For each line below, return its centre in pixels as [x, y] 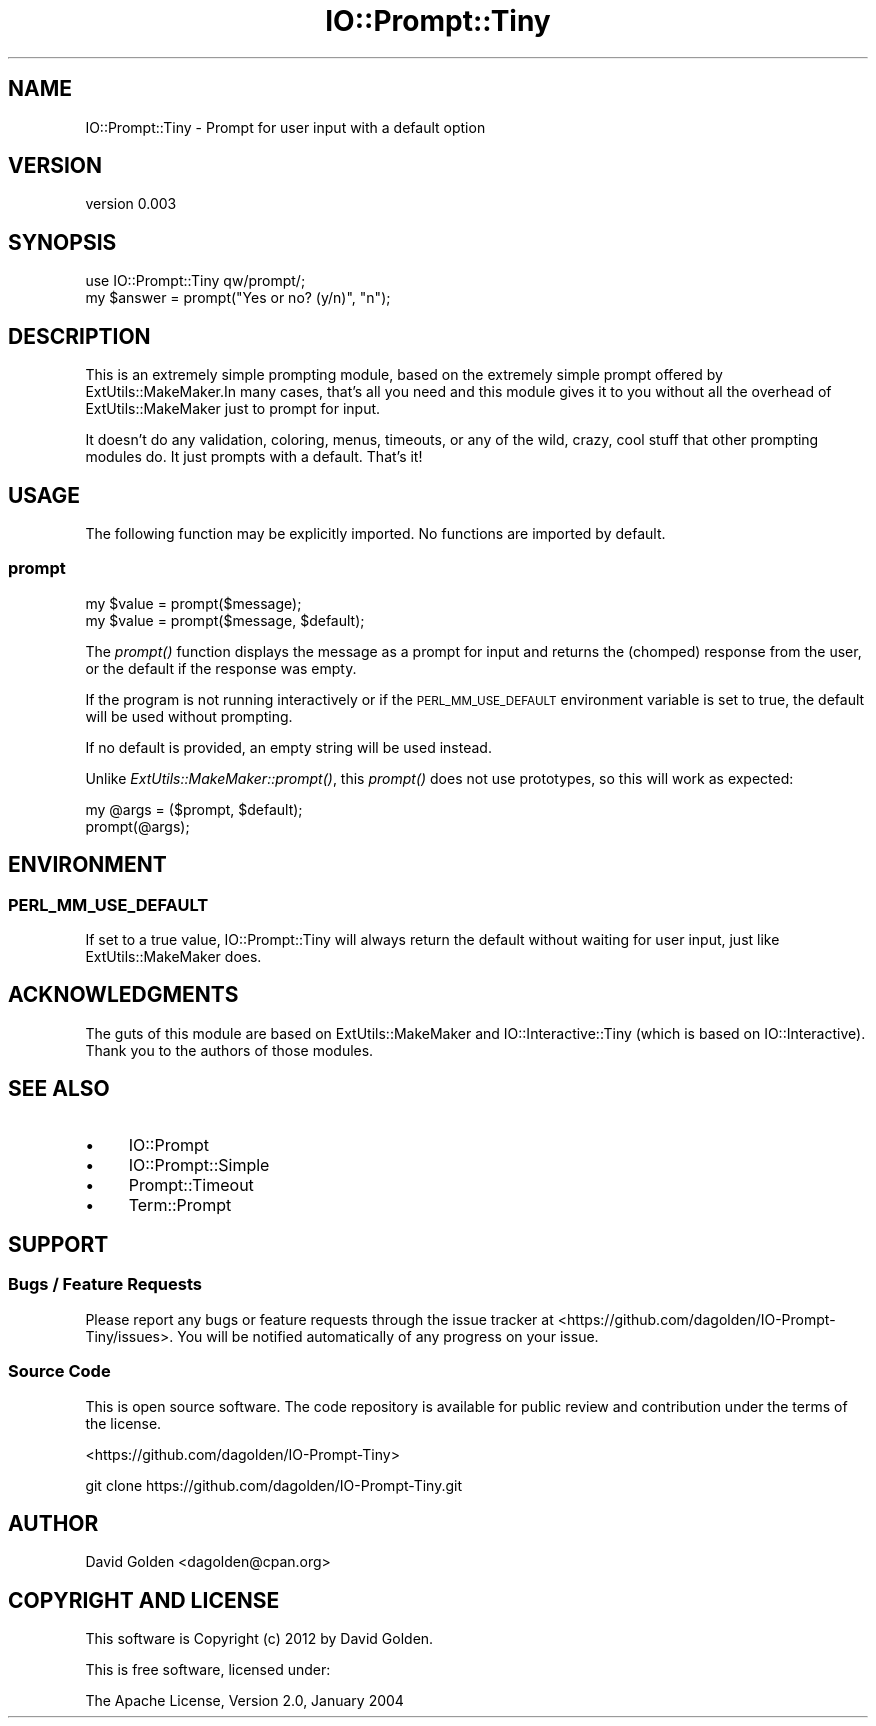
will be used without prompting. [189, 716]
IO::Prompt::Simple [199, 1164]
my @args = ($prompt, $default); [194, 809]
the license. [123, 1423]
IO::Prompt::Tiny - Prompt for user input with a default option [285, 127]
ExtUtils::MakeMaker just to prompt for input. [233, 409]
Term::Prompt [180, 1204]
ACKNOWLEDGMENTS [123, 995]
